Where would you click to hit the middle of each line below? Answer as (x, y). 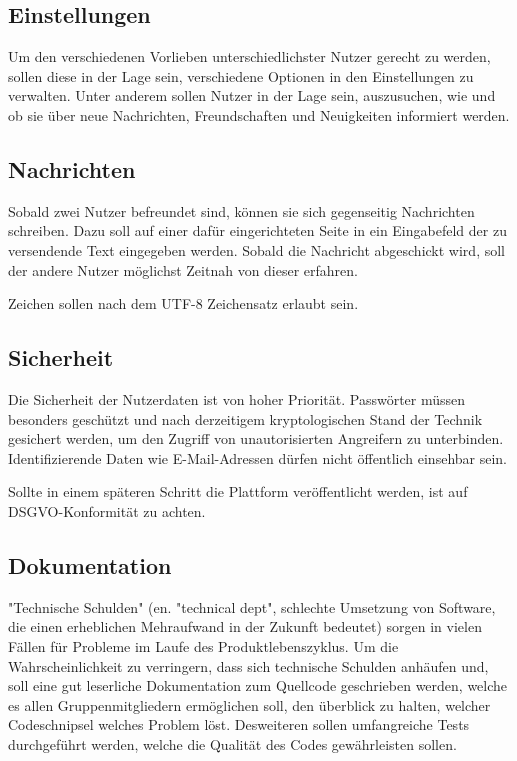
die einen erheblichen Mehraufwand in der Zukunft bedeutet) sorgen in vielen (245, 626)
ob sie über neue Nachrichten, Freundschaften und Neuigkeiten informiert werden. (259, 114)
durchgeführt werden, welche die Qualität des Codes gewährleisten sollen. (232, 743)
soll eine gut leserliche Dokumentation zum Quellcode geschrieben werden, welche (258, 685)
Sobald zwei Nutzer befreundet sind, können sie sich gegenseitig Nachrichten (241, 210)
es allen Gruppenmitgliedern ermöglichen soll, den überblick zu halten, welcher (249, 704)
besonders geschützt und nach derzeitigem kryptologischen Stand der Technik (245, 418)
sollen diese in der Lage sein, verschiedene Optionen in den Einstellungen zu (241, 75)
